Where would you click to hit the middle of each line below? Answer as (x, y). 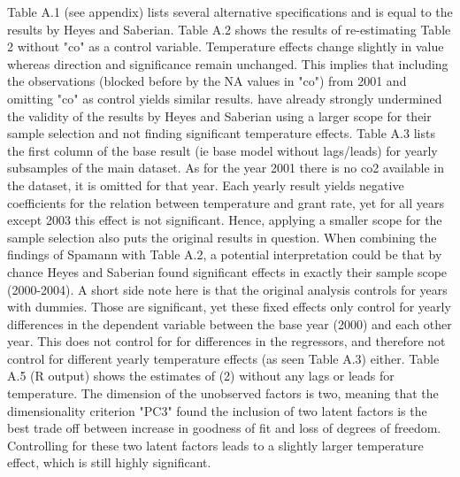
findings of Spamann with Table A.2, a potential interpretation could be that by (225, 254)
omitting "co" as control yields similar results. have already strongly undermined (225, 98)
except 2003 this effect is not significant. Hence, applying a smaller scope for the (225, 220)
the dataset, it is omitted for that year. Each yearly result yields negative (206, 185)
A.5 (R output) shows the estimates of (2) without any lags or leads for (201, 376)
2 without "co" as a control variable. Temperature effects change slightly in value (226, 46)
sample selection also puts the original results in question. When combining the (222, 237)
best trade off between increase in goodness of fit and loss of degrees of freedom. (224, 428)
